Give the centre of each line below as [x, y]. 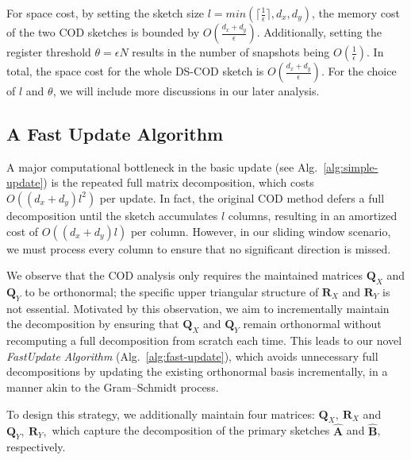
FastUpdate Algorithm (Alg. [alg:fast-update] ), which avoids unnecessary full [192, 356]
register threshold [49, 52]
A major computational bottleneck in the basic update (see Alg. [162, 166]
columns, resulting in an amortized [313, 215]
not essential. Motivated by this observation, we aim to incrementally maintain [198, 308]
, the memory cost [355, 13]
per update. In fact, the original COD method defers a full [242, 197]
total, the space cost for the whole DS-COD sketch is [135, 71]
